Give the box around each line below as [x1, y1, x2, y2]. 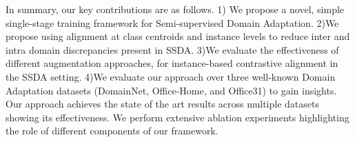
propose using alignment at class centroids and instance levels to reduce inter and [6, 29, 350, 43]
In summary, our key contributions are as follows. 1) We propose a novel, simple [6, 2, 345, 16]
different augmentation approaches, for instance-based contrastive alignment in [6, 56, 338, 70]
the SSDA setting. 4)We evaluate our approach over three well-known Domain [6, 69, 336, 83]
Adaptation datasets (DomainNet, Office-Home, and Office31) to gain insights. [6, 83, 337, 97]
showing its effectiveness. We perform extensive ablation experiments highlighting [6, 110, 349, 124]
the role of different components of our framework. [6, 123, 219, 138]
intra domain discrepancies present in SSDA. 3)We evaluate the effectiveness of [6, 42, 339, 57]
